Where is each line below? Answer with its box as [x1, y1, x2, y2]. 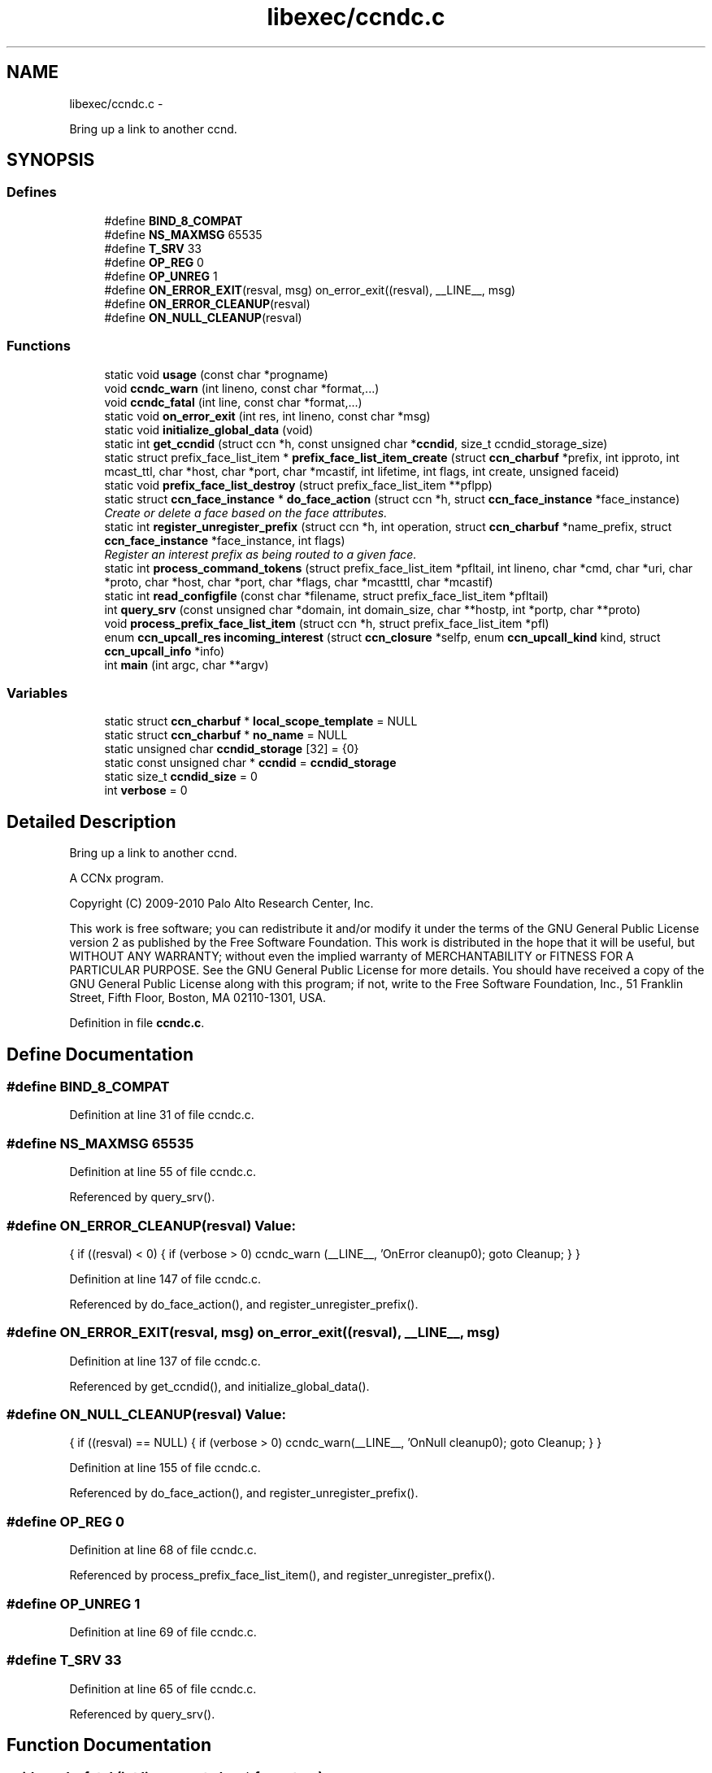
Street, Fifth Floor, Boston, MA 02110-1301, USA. [69, 991, 327, 1005]
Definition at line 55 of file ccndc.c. [69, 1165, 257, 1179]
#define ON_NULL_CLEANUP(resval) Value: [7, 1406, 287, 1422]
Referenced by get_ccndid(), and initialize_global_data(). [69, 1379, 370, 1393]
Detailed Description [7, 811, 176, 832]
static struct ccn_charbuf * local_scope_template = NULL [104, 714, 418, 729]
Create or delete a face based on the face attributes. [104, 505, 388, 520]
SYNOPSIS [7, 150, 95, 171]
